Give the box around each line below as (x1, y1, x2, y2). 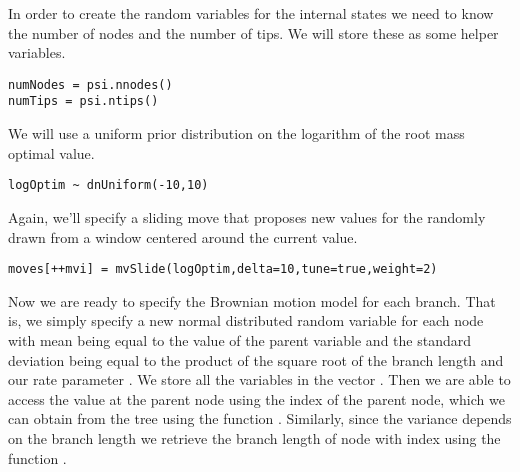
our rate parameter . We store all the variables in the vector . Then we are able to (8, 369, 511, 390)
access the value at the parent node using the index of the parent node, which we (8, 388, 505, 409)
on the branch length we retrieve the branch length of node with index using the (8, 427, 501, 448)
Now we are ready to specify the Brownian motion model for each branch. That (8, 290, 496, 311)
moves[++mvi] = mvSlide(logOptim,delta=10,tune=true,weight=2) (8, 262, 438, 277)
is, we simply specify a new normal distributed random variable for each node (8, 310, 484, 331)
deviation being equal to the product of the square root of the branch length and (8, 349, 504, 370)
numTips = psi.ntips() (8, 94, 159, 109)
